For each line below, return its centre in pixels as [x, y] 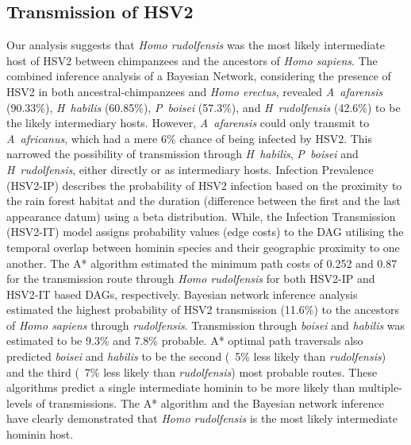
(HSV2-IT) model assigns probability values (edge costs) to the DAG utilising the [205, 232]
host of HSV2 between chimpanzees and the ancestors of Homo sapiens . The [192, 60]
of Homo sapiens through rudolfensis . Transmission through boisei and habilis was [206, 325]
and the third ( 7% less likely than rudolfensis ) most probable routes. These [192, 371]
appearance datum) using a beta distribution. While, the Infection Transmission [201, 216]
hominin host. [40, 434]
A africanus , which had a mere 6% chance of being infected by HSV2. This [190, 138]
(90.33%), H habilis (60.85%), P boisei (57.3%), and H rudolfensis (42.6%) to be [204, 107]
